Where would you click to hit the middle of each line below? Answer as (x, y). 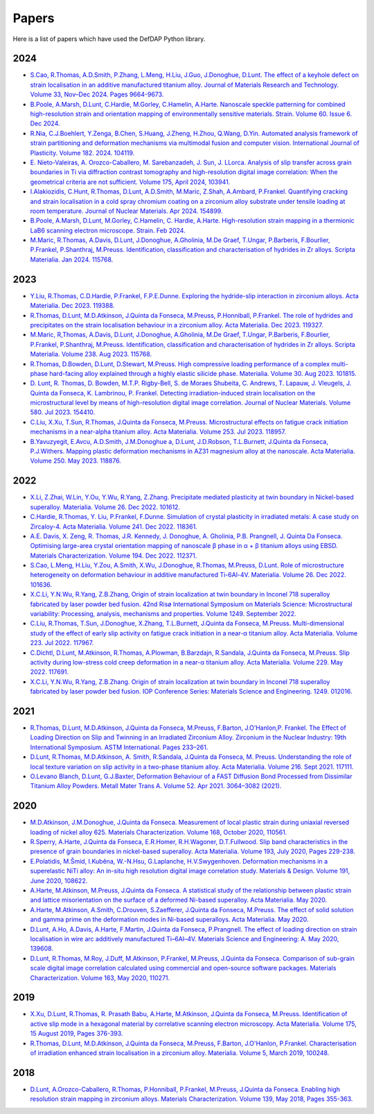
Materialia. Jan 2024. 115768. (72, 259)
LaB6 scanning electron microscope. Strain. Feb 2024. (108, 230)
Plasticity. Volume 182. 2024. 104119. (82, 153)
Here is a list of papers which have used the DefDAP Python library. (109, 39)
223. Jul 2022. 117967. (62, 643)
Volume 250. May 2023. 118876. (75, 461)
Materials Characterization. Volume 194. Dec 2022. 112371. (114, 556)
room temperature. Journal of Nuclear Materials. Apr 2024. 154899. (126, 211)
